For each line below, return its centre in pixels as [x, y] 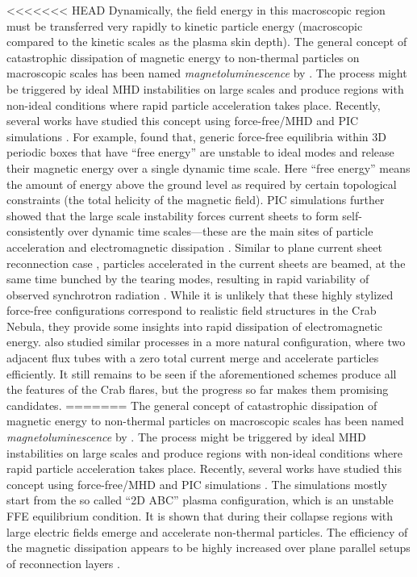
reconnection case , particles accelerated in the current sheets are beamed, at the [206, 263]
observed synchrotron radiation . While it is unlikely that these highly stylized [200, 294]
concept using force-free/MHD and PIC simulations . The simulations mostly [197, 484]
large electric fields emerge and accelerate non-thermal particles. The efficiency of [207, 531]
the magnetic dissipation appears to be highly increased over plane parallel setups [208, 548]
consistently [35, 231]
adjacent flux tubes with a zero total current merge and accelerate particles [193, 358]
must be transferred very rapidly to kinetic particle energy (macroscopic [185, 25]
